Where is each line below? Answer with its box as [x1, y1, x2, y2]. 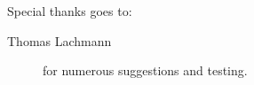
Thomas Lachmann [7, 31, 112, 50]
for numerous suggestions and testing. [43, 61, 248, 80]
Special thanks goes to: [7, 2, 132, 19]
